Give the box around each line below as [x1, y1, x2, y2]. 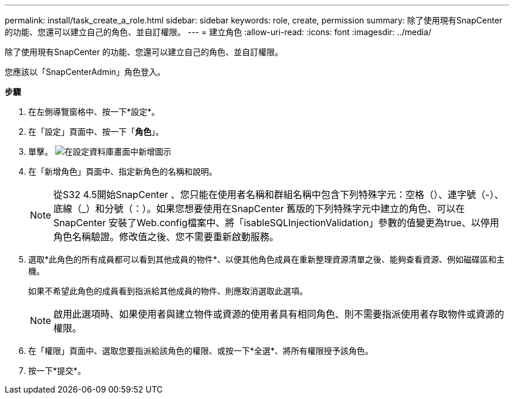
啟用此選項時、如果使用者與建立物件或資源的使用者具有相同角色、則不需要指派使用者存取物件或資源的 [53, 308, 505, 320]
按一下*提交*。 [28, 366, 86, 376]
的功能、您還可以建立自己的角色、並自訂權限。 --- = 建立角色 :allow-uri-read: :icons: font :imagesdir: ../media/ [5, 27, 432, 37]
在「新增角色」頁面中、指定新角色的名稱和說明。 [28, 166, 217, 176]
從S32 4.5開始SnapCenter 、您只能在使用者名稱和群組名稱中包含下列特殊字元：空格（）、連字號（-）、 [53, 189, 504, 200]
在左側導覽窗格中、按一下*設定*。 [28, 107, 160, 117]
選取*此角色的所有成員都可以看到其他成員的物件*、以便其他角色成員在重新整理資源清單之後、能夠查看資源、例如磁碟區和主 [28, 254, 505, 264]
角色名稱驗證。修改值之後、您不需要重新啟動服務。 [53, 231, 279, 243]
